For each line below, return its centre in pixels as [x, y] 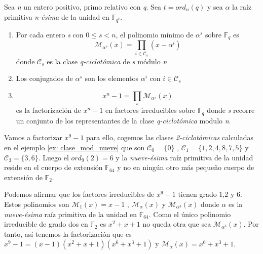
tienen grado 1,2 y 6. [210, 194]
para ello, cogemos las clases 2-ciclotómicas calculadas [170, 137]
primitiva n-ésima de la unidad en [57, 16]
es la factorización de [48, 110]
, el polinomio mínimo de [155, 34]
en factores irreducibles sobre [150, 110]
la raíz [242, 7]
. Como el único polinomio [190, 214]
